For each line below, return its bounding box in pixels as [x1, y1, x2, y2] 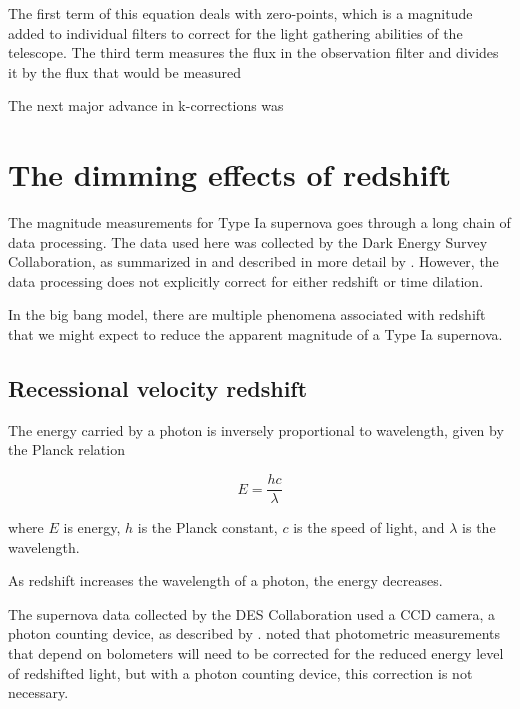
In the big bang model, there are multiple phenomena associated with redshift [8, 304, 486, 325]
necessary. [8, 682, 69, 703]
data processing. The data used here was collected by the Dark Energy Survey [8, 231, 488, 252]
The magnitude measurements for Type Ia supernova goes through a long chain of [8, 212, 511, 233]
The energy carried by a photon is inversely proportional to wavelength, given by [8, 419, 504, 440]
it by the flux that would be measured [8, 61, 242, 82]
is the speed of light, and [293, 517, 445, 538]
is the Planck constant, [137, 517, 278, 538]
